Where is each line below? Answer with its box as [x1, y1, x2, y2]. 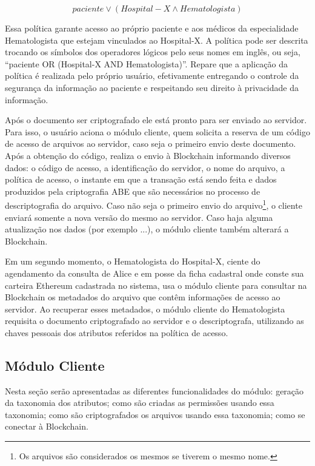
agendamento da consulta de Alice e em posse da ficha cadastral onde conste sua [5, 266, 304, 279]
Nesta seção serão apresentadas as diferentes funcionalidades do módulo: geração [5, 384, 304, 397]
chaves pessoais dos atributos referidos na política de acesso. [5, 326, 228, 339]
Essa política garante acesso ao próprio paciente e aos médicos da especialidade [5, 22, 299, 34]
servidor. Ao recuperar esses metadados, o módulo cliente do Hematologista [5, 302, 285, 315]
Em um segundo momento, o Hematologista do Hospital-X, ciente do [5, 255, 260, 268]
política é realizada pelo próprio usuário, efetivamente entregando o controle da [5, 69, 299, 82]
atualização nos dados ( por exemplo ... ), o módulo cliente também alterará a [5, 223, 289, 235]
